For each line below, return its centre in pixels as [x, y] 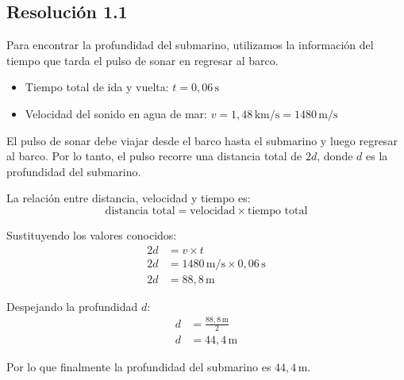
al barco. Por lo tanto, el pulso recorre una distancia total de [154, 156]
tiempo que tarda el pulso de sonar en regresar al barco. [142, 60]
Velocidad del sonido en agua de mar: [116, 113]
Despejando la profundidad [72, 306]
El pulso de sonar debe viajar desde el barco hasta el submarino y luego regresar [202, 140]
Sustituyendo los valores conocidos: [92, 234]
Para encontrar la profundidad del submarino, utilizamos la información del [190, 45]
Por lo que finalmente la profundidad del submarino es [139, 367]
